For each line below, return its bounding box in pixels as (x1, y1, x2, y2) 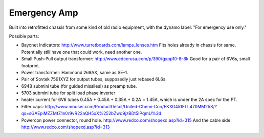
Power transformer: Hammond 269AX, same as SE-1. (21, 69, 128, 75)
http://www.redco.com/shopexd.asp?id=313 (21, 124, 110, 130)
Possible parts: (9, 33, 39, 39)
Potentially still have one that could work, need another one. (21, 49, 142, 55)
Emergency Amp (9, 7, 78, 18)
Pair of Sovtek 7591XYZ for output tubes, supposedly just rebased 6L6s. (21, 76, 167, 82)
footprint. (21, 62, 40, 68)
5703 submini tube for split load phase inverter (21, 90, 116, 96)
